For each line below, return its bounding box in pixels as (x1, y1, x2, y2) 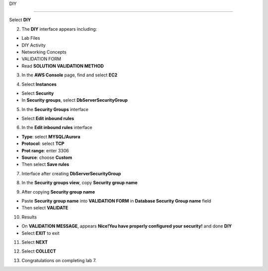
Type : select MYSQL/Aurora (21, 134, 80, 139)
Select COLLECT (21, 248, 57, 254)
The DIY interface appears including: (21, 26, 97, 32)
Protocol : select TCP (21, 140, 65, 146)
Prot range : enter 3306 (21, 147, 69, 153)
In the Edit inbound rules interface (21, 125, 93, 131)
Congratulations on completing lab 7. (21, 257, 97, 263)
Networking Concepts (21, 49, 67, 55)
